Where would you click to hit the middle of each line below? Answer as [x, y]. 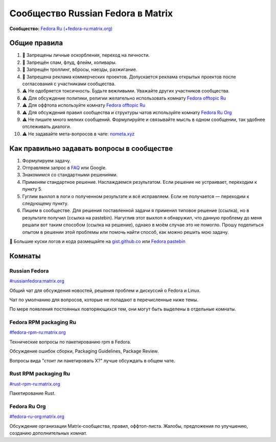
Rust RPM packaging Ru [40, 374]
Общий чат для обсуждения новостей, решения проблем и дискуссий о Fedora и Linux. [105, 290]
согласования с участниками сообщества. [69, 84]
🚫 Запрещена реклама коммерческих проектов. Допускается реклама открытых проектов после [129, 77]
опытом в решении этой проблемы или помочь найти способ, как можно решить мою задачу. [125, 232]
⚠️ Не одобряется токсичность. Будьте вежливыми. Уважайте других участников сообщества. [126, 91]
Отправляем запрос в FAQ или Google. [64, 168]
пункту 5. [32, 189]
